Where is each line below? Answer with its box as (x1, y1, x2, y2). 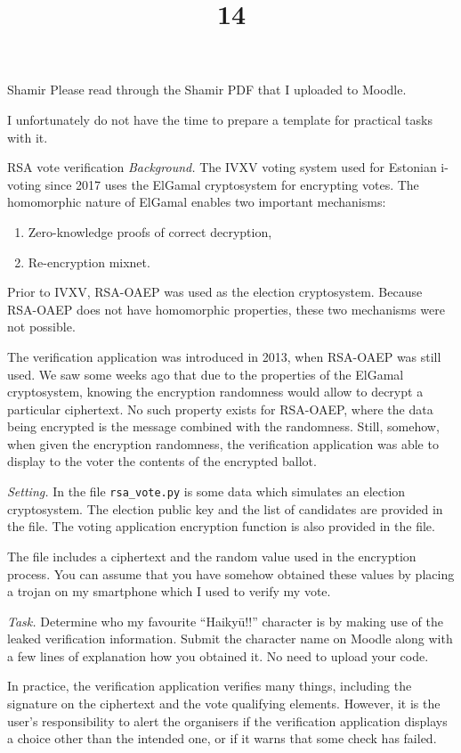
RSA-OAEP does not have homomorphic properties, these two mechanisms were (7, 299, 445, 318)
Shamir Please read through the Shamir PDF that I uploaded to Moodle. (7, 80, 407, 99)
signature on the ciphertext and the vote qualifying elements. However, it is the (7, 694, 441, 713)
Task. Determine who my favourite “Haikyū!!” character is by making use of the (7, 611, 443, 630)
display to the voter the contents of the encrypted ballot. (7, 452, 317, 471)
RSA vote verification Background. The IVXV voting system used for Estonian (7, 158, 437, 176)
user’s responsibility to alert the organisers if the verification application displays (7, 711, 448, 730)
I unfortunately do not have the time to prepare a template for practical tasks (7, 110, 433, 128)
